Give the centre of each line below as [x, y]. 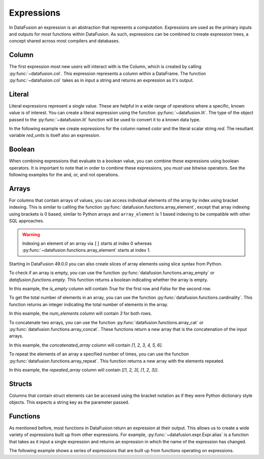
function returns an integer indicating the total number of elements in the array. [89, 304]
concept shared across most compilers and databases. [64, 41]
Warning [31, 234]
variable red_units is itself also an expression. [55, 135]
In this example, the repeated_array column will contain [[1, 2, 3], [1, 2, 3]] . [84, 370]
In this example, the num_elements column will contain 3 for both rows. [80, 313]
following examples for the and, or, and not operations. [64, 175]
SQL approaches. [26, 221]
